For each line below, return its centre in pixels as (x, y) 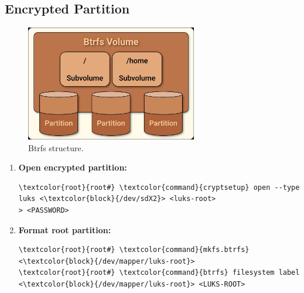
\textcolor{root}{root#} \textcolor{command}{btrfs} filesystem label (159, 273)
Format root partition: (65, 229)
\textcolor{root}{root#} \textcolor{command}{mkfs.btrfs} (134, 250)
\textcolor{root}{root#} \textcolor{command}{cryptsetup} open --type (159, 187)
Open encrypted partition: (73, 167)
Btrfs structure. (56, 147)
